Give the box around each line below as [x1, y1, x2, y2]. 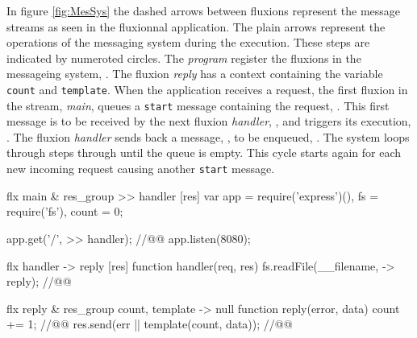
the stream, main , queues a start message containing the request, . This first [6, 97, 390, 113]
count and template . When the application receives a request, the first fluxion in [6, 80, 408, 97]
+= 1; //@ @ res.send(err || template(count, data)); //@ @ [6, 315, 293, 332]
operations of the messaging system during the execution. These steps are [6, 34, 370, 51]
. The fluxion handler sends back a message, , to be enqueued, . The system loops [6, 128, 410, 145]
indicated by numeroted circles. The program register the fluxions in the [6, 49, 361, 66]
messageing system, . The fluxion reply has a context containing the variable [6, 65, 383, 82]
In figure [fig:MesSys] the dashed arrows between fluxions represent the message [6, 2, 401, 19]
